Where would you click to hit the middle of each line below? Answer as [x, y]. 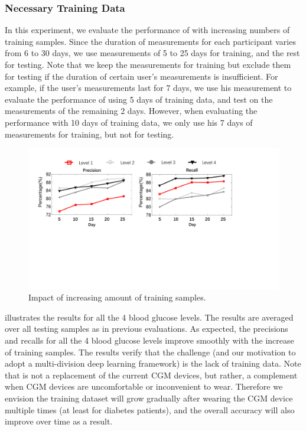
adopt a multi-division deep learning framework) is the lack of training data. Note [153, 363]
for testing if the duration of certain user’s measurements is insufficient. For [141, 76]
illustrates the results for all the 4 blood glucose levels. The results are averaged [149, 317]
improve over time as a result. [59, 421]
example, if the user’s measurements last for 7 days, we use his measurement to [148, 88]
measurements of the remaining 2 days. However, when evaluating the [131, 111]
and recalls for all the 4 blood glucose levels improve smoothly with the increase [149, 340]
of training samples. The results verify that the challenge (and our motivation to [150, 352]
